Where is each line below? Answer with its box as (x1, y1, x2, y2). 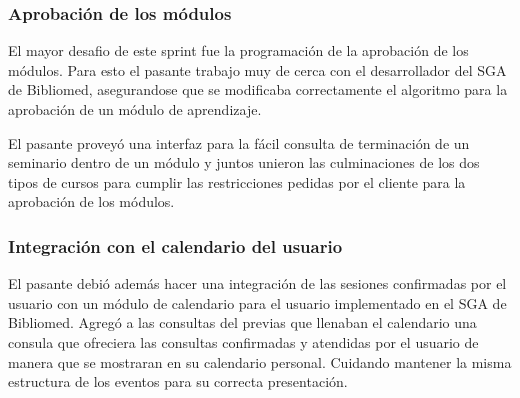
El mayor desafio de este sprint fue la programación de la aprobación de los (8, 40, 469, 61)
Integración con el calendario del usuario (8, 233, 343, 258)
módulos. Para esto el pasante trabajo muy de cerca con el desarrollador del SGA (8, 59, 507, 80)
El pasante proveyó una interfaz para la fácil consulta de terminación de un (8, 132, 470, 153)
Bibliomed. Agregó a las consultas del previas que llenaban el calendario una (8, 312, 477, 333)
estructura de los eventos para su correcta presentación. (8, 371, 348, 392)
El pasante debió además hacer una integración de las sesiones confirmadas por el (8, 273, 507, 294)
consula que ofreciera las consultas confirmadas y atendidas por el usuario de (8, 331, 479, 352)
